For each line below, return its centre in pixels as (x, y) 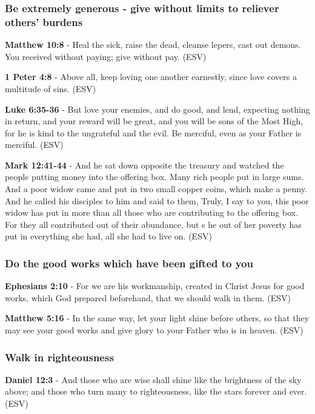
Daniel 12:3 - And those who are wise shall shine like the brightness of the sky (153, 379)
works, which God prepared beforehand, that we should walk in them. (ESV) (148, 297)
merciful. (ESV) (34, 145)
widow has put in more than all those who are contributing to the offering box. (152, 212)
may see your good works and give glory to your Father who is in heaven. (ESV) (154, 330)
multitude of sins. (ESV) (51, 88)
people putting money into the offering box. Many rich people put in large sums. (154, 177)
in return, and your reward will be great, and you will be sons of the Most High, (154, 121)
